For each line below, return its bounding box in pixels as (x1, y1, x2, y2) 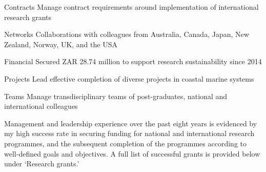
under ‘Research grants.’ (4, 158, 79, 169)
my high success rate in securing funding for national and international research (4, 128, 255, 139)
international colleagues (4, 101, 78, 111)
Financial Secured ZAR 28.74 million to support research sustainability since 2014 (4, 56, 262, 67)
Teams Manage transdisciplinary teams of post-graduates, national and (4, 90, 228, 101)
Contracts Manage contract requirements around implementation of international (4, 2, 259, 12)
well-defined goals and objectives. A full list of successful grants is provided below (4, 148, 260, 159)
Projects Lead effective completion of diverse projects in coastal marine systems (4, 73, 254, 84)
